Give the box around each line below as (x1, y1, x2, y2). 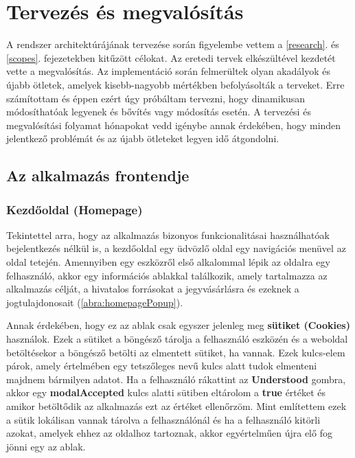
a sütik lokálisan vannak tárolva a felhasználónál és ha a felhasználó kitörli (6, 412, 321, 426)
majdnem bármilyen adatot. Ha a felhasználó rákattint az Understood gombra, (6, 371, 346, 386)
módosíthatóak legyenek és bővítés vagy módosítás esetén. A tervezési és (6, 104, 311, 119)
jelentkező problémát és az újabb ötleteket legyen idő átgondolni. (6, 131, 279, 146)
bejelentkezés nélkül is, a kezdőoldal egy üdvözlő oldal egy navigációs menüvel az (6, 241, 346, 255)
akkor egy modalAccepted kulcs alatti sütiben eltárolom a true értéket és (6, 385, 326, 400)
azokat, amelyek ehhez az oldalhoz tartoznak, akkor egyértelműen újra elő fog (6, 426, 332, 440)
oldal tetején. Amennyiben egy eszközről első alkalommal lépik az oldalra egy (6, 255, 330, 269)
